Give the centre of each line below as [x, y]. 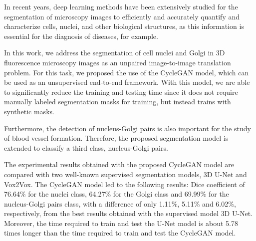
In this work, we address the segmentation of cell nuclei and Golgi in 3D [115, 53]
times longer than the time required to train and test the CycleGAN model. [120, 233]
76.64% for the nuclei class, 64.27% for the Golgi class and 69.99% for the [117, 194]
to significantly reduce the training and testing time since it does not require [121, 92]
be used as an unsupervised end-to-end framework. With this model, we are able [127, 82]
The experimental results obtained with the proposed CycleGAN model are [119, 164]
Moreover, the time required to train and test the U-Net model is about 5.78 [121, 223]
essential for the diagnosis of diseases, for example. [81, 36]
